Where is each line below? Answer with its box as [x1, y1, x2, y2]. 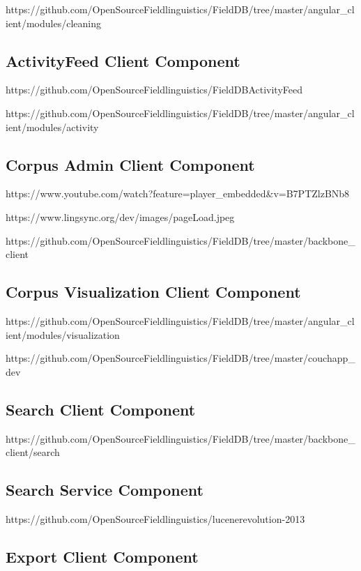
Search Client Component [6, 398, 196, 420]
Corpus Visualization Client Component [6, 281, 301, 303]
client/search [6, 445, 60, 459]
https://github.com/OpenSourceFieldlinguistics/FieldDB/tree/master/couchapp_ [6, 351, 355, 365]
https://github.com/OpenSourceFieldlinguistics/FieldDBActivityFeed [6, 82, 302, 97]
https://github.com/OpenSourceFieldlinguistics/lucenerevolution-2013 [6, 511, 305, 526]
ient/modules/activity [6, 119, 99, 134]
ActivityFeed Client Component [6, 50, 240, 71]
